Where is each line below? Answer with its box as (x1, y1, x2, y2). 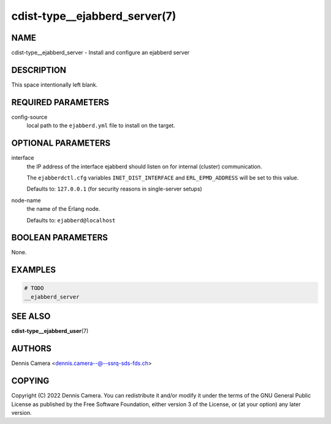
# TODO (24, 285, 44, 292)
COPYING (11, 375, 50, 387)
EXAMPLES (11, 265, 56, 275)
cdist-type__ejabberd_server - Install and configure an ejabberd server (11, 49, 190, 57)
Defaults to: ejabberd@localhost (26, 216, 116, 224)
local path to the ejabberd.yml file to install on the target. (26, 122, 175, 129)
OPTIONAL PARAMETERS (11, 138, 111, 149)
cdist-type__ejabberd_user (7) (11, 328, 89, 335)
